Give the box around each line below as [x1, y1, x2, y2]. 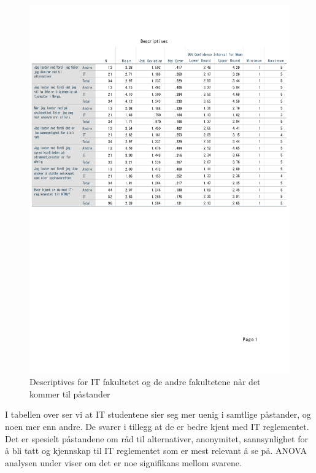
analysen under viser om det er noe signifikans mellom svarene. [5, 456, 242, 469]
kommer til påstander [29, 387, 110, 400]
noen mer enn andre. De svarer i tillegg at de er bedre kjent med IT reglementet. [5, 420, 309, 433]
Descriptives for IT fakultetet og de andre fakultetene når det [29, 375, 261, 388]
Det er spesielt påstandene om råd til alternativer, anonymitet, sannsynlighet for [5, 432, 308, 445]
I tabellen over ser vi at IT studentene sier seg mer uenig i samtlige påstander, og [5, 408, 311, 421]
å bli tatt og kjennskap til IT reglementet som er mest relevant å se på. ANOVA [5, 444, 307, 457]
